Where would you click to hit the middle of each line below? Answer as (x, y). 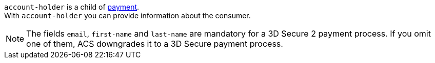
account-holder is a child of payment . (72, 7)
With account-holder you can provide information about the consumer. (127, 15)
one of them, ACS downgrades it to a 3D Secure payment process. (155, 44)
